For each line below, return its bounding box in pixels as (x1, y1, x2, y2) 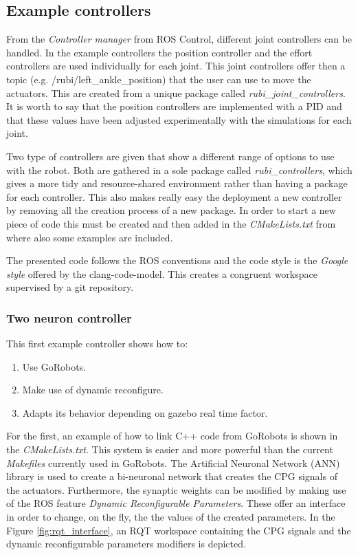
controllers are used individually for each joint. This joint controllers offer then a (6, 58, 346, 73)
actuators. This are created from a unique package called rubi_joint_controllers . (6, 85, 346, 100)
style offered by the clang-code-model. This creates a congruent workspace (6, 266, 317, 281)
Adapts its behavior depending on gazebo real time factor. (22, 405, 268, 420)
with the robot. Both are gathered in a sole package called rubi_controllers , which (6, 162, 353, 177)
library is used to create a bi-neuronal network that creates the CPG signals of (6, 469, 337, 483)
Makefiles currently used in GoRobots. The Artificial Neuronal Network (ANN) (6, 455, 340, 470)
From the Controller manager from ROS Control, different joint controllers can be (6, 32, 353, 46)
